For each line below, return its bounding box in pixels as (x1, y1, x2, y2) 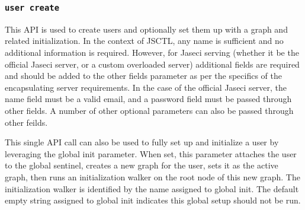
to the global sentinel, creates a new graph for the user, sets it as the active (5, 159, 278, 171)
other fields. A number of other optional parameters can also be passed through (5, 104, 294, 116)
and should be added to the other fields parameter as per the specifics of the (5, 69, 282, 82)
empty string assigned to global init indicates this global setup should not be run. (5, 194, 301, 206)
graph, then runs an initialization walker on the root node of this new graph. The (5, 170, 300, 183)
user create (5, 2, 60, 12)
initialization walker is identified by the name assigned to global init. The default (5, 182, 299, 195)
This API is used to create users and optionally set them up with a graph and (5, 23, 288, 35)
